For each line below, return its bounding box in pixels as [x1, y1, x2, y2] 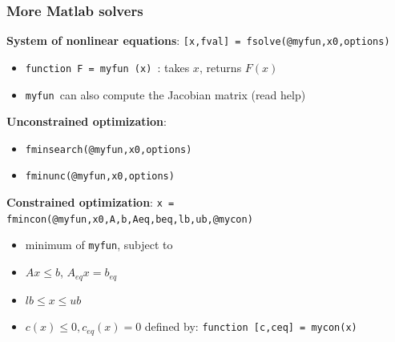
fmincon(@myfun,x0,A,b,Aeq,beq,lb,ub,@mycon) [6, 213, 253, 225]
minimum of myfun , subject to [25, 236, 173, 253]
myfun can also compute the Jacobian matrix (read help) [25, 86, 306, 103]
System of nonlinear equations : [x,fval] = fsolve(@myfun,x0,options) [6, 32, 390, 49]
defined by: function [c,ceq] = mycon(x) [144, 318, 357, 335]
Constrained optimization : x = [6, 194, 175, 211]
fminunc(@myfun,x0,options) [25, 171, 175, 183]
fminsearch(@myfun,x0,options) [25, 143, 192, 155]
